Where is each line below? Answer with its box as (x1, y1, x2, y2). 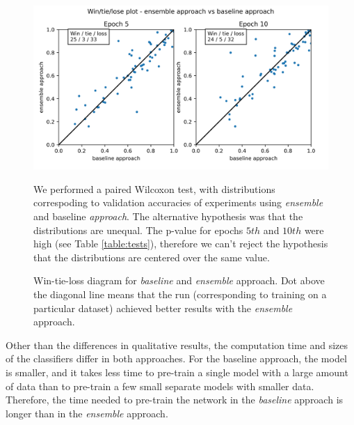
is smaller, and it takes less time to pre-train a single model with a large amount (6, 364, 348, 379)
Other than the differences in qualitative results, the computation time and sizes (6, 337, 348, 352)
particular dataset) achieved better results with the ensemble (33, 300, 293, 315)
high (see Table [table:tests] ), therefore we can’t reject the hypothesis (33, 236, 328, 251)
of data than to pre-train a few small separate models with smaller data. (6, 378, 314, 393)
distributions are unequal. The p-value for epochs (33, 222, 243, 237)
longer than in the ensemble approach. (6, 405, 168, 420)
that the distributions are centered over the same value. (33, 249, 270, 264)
